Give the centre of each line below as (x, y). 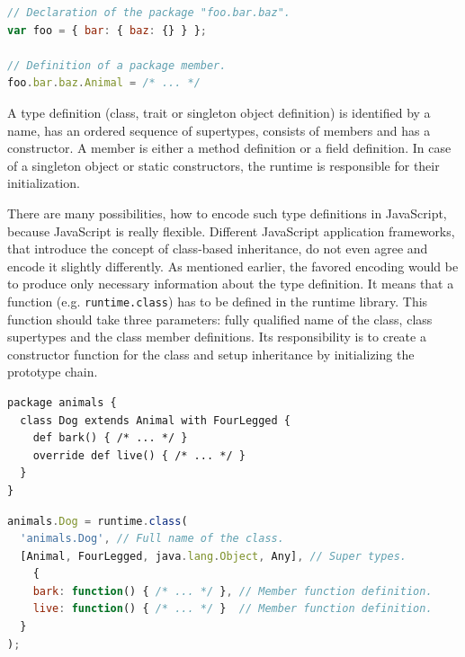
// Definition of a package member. (117, 65)
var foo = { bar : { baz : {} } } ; (107, 30)
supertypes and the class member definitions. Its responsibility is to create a (217, 337)
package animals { (62, 402)
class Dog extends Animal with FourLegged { (155, 420)
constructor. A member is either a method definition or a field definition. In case (229, 148)
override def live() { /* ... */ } (139, 455)
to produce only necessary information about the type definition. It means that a (231, 284)
